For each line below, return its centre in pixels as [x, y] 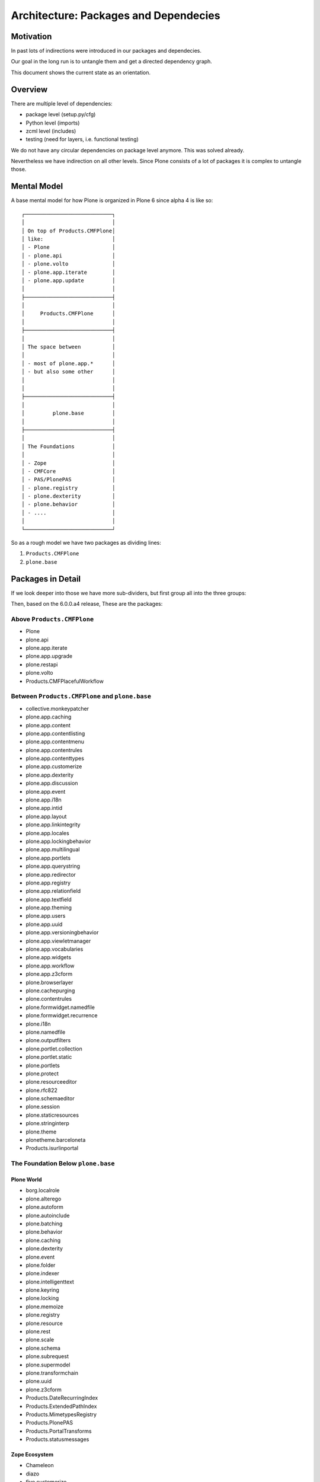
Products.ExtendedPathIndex [61, 1406]
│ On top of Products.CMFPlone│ [68, 231]
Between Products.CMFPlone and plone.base [81, 697]
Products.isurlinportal [52, 1148]
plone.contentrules [49, 999]
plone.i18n [38, 1024]
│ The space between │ [68, 347]
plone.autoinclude [48, 1215]
